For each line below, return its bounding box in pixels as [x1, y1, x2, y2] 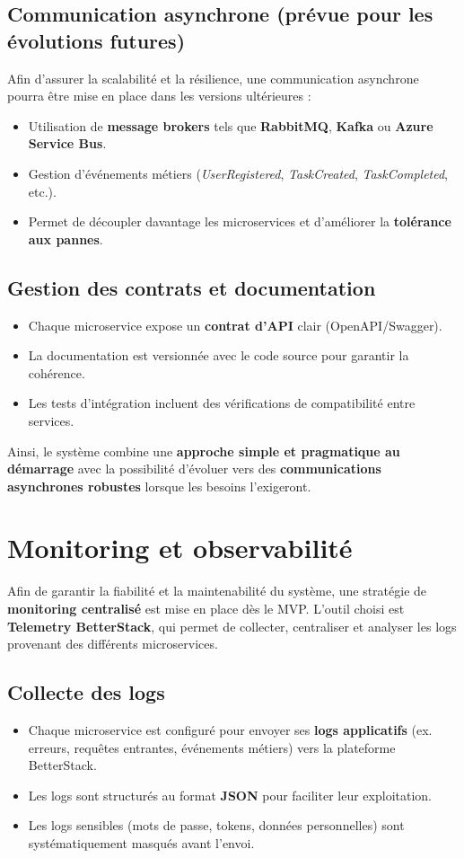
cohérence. [28, 363, 85, 382]
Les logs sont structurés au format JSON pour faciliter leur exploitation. [28, 785, 432, 804]
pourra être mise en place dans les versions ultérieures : [7, 86, 311, 105]
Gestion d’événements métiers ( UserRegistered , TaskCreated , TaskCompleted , [28, 164, 449, 182]
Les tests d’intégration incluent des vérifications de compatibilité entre [28, 394, 416, 412]
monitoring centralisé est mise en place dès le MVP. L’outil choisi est [7, 599, 405, 618]
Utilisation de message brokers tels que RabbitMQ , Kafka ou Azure [28, 116, 433, 135]
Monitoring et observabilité [7, 529, 353, 566]
